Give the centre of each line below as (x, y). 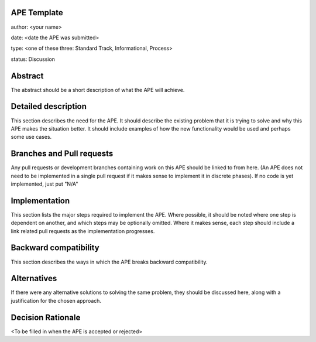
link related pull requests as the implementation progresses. (83, 231)
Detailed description (49, 106)
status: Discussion (33, 59)
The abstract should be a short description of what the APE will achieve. (98, 90)
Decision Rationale (46, 317)
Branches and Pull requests (62, 154)
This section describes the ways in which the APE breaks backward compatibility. (109, 262)
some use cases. (31, 137)
